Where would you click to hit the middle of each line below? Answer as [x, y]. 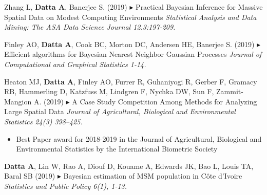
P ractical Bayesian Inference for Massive [199, 7]
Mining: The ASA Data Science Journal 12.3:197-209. [90, 27]
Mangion [18, 101]
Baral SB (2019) [30, 176]
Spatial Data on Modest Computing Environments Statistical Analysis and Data [130, 17]
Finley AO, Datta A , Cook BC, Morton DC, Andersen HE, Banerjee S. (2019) [129, 44]
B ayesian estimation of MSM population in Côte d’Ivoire [153, 176]
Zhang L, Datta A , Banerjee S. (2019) [66, 7]
